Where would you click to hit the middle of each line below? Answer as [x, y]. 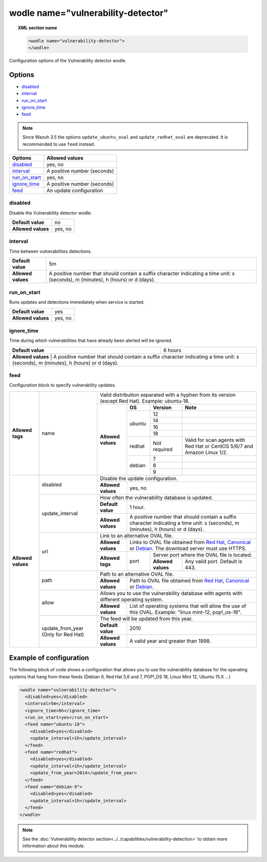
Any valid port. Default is [213, 561]
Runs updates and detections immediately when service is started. [77, 302]
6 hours [172, 350]
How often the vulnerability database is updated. [156, 497]
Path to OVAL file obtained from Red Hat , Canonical [189, 581]
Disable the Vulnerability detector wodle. [51, 213]
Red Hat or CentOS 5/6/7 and [219, 446]
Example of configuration [49, 658]
